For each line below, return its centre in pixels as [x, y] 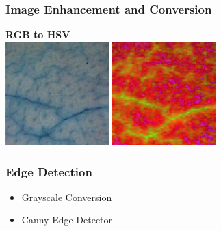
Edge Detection [49, 171]
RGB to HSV [38, 35]
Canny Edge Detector [67, 220]
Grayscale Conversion [67, 196]
